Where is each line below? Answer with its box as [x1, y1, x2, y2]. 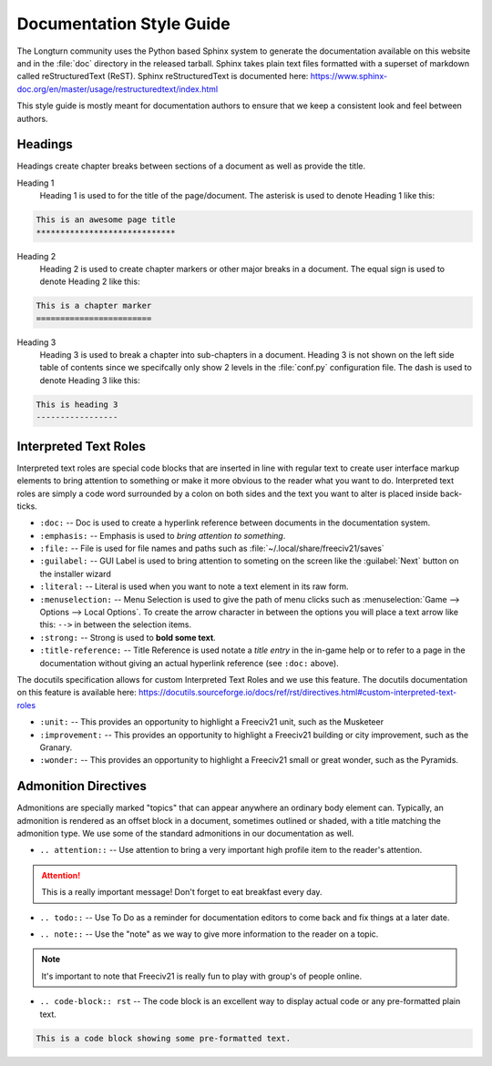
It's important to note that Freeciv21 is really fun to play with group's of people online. [41, 970, 363, 981]
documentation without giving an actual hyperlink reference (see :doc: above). [39, 657, 339, 668]
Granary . [39, 742, 73, 753]
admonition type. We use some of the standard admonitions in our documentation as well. [16, 828, 354, 839]
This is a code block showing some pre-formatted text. [36, 1033, 292, 1043]
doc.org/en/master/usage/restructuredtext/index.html [16, 83, 219, 95]
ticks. [16, 501, 38, 512]
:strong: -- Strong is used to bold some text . [39, 632, 216, 643]
